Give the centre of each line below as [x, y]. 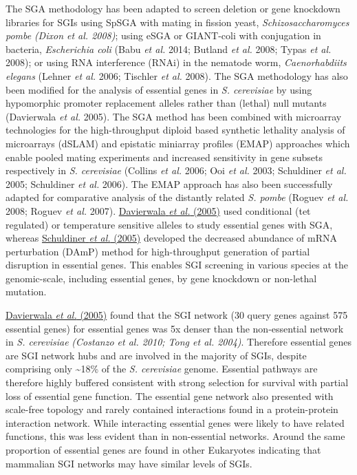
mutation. [26, 292]
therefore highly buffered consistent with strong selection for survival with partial [177, 382]
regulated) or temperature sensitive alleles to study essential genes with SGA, [169, 224]
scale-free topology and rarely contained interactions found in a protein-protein [172, 409]
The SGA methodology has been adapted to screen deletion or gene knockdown [173, 8]
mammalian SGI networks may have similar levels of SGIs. [129, 463]
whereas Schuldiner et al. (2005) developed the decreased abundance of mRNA [171, 238]
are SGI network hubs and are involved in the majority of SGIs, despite [156, 355]
